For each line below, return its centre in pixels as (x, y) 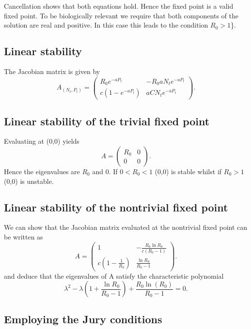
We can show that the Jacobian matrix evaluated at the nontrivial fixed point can (126, 227)
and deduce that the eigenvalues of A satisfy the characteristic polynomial (114, 276)
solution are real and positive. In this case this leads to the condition (106, 25)
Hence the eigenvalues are (42, 172)
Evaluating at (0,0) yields (42, 141)
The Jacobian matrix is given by (52, 71)
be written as (24, 237)
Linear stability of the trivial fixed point (107, 121)
